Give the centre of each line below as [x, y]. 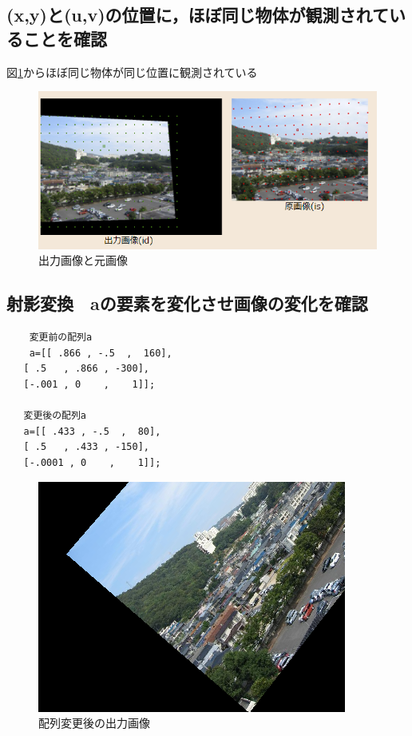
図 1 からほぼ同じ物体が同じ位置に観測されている [132, 72]
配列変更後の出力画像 [94, 723]
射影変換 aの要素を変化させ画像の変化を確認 [187, 303]
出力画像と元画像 [83, 260]
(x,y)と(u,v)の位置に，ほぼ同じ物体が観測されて [198, 15]
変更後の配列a [55, 416]
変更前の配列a [61, 338]
